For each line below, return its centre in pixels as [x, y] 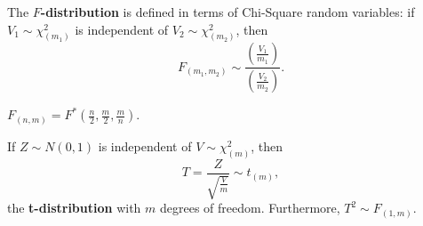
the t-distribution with [74, 208]
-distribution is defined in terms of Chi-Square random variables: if [227, 12]
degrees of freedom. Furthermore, [250, 208]
